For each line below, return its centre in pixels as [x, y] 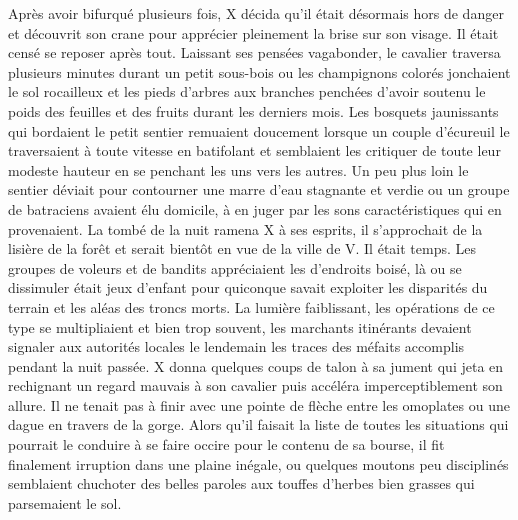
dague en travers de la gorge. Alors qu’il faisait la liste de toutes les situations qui [258, 424]
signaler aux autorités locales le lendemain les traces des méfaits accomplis [236, 346]
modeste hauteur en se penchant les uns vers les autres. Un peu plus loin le [238, 169]
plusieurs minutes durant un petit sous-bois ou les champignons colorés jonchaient [259, 71]
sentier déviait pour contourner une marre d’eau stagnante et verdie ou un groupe [259, 189]
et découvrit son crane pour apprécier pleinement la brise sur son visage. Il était [253, 32]
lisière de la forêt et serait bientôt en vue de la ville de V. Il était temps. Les [242, 248]
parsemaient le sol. [65, 502]
